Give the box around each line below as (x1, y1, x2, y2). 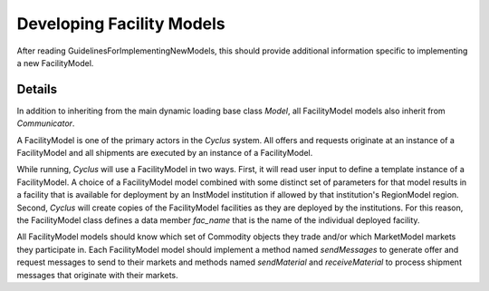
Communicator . (16, 118, 75, 129)
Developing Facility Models (16, 14, 225, 34)
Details (16, 82, 58, 97)
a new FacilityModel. (16, 57, 94, 68)
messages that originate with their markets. (16, 269, 178, 280)
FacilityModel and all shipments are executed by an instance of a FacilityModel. (16, 148, 313, 159)
